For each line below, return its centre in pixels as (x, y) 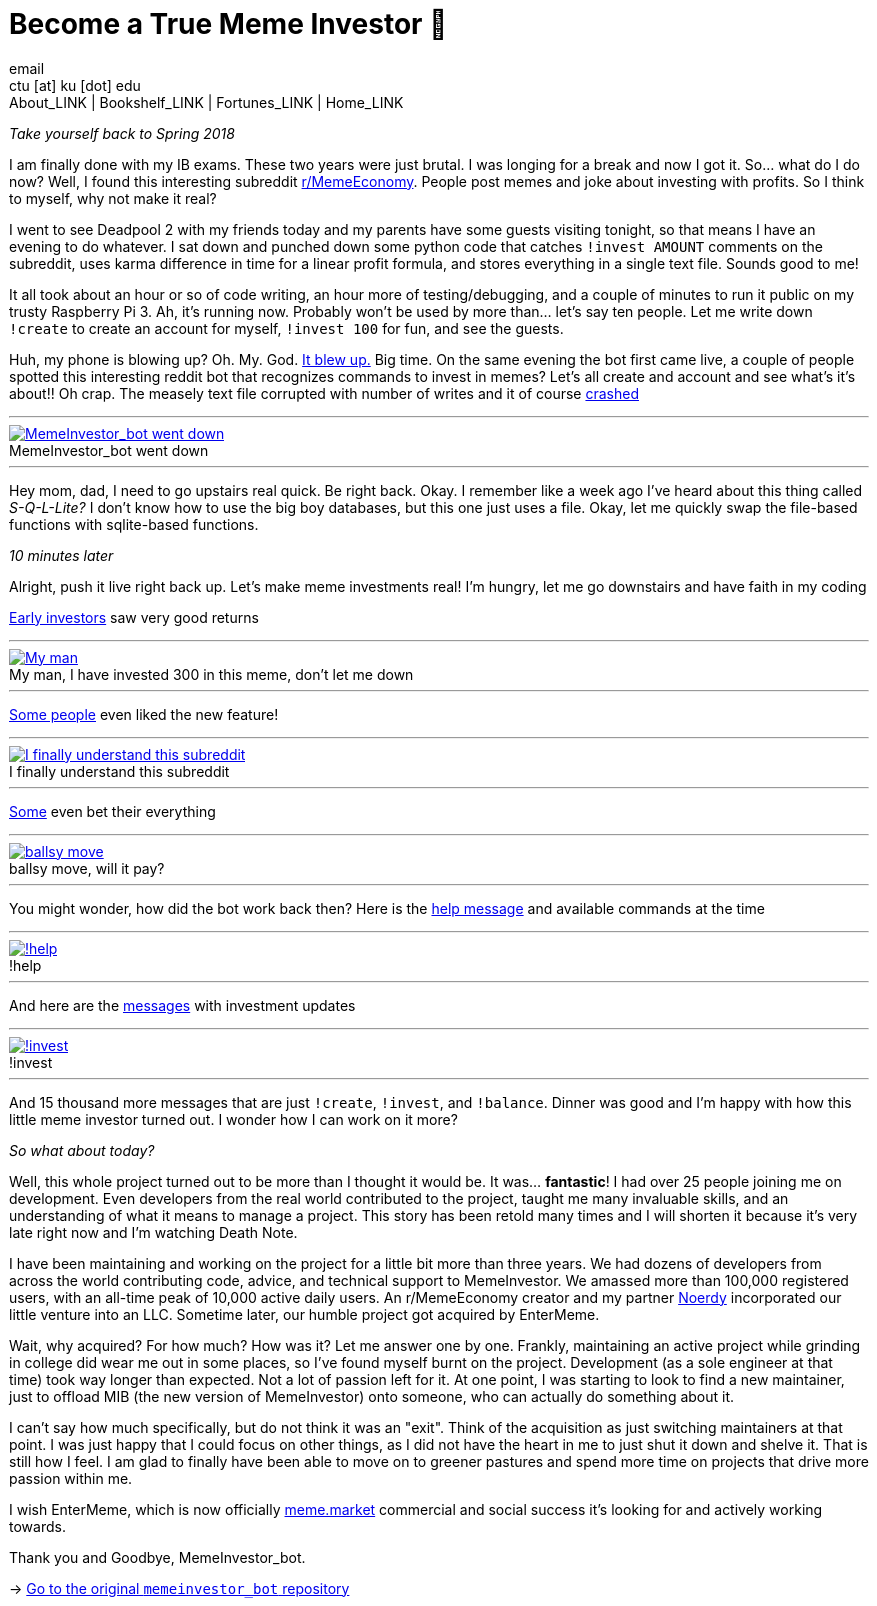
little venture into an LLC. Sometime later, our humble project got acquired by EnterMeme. (304, 1314)
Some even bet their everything (112, 811)
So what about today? (82, 1150)
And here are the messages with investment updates (182, 1005)
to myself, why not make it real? (113, 198)
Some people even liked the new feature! (144, 714)
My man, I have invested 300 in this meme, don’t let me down (211, 674)
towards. (37, 1526)
